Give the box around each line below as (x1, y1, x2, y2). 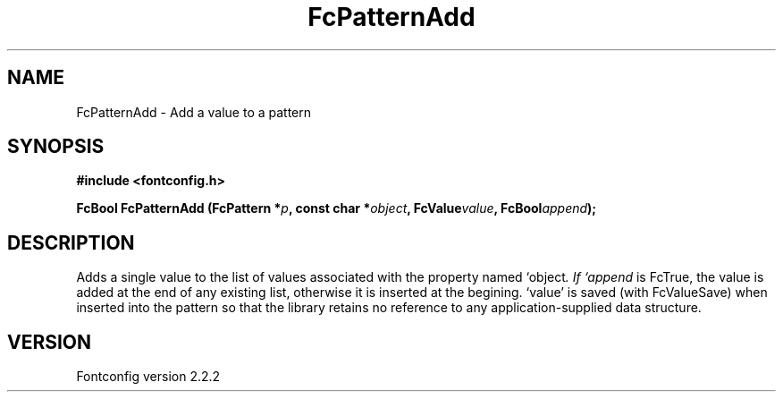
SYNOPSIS (7, 135, 105, 158)
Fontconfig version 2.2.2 (76, 369, 221, 385)
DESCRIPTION (7, 231, 135, 254)
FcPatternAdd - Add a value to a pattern (76, 104, 312, 120)
